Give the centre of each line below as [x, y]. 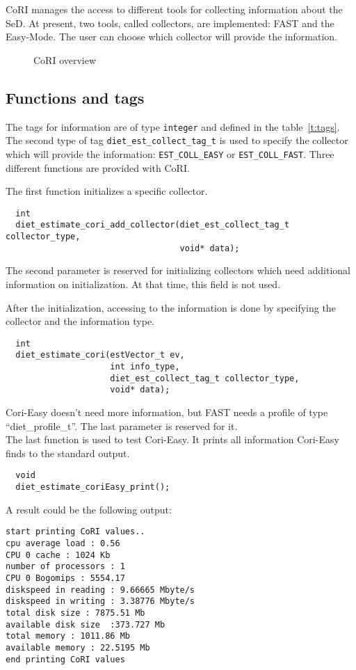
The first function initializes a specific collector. [107, 191]
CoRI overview [65, 59]
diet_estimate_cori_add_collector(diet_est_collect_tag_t [153, 225]
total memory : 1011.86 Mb [68, 636]
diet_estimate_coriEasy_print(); [93, 487]
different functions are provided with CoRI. [98, 167]
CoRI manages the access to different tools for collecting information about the [174, 9]
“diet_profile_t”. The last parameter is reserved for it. [122, 425]
